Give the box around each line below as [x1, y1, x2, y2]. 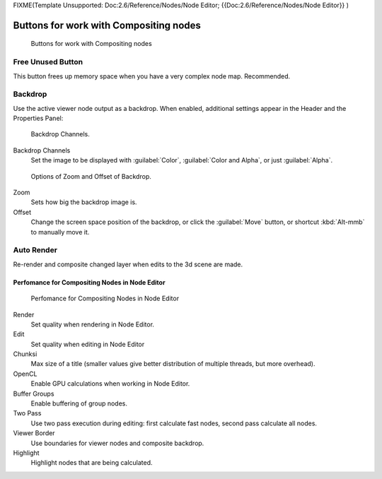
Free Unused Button [13, 57, 83, 67]
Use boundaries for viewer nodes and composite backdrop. [30, 439, 204, 447]
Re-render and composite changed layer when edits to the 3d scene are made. [13, 260, 243, 268]
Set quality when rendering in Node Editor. [30, 320, 155, 329]
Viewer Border [13, 429, 56, 437]
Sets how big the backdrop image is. [30, 198, 137, 206]
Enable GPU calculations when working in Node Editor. [30, 379, 190, 388]
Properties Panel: [13, 114, 64, 123]
